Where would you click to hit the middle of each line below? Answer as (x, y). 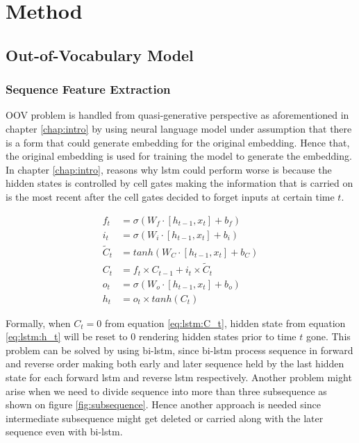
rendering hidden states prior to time (217, 336)
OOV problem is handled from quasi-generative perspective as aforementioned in (177, 115)
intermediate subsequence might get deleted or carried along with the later (165, 418)
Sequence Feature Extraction (88, 89)
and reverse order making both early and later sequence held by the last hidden (175, 363)
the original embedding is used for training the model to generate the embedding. (179, 156)
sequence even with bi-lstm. (64, 432)
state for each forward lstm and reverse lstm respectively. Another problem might (179, 377)
